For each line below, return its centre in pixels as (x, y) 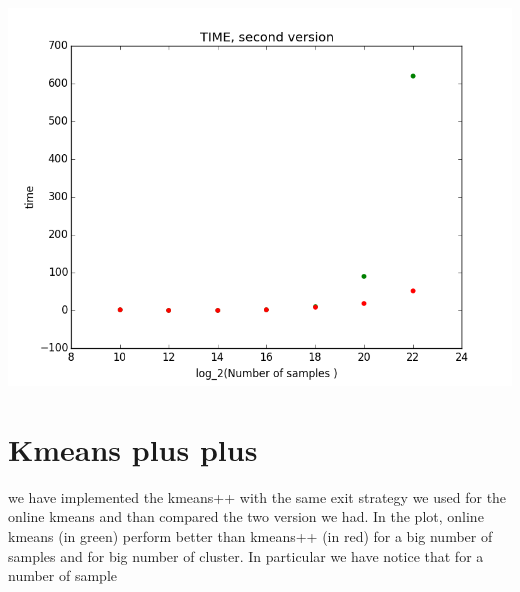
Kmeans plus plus (133, 448)
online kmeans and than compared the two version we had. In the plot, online (246, 516)
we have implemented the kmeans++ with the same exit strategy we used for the (257, 496)
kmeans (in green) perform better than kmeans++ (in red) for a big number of (250, 535)
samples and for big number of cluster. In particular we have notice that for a (246, 555)
